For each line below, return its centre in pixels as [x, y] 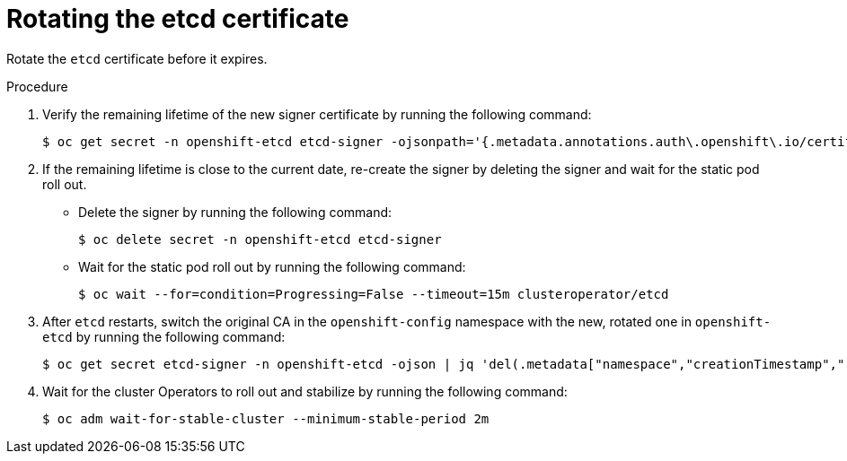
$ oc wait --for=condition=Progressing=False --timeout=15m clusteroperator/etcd [374, 294]
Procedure [37, 86]
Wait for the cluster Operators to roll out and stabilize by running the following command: [305, 391]
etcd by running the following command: [164, 336]
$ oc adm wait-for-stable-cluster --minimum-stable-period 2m [266, 418]
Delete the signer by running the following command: [235, 212]
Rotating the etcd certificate [178, 19]
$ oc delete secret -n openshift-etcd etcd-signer [260, 239]
